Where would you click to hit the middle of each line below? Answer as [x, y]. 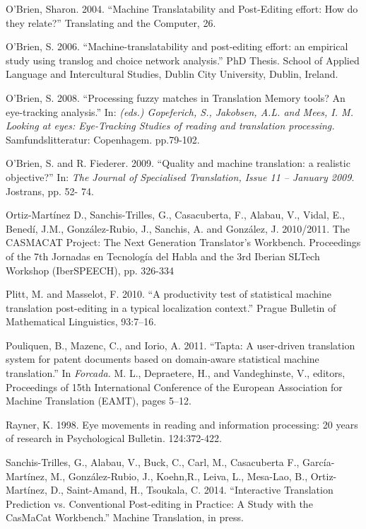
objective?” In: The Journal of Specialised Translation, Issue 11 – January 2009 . [180, 176]
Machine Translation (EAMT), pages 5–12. [99, 401]
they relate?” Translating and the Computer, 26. [111, 22]
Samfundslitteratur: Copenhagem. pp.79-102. [103, 139]
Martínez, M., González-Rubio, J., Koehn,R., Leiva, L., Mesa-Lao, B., [157, 476]
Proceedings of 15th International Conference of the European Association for [174, 386]
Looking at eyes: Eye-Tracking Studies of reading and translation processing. [170, 126]
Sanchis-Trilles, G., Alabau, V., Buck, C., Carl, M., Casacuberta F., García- [170, 462]
